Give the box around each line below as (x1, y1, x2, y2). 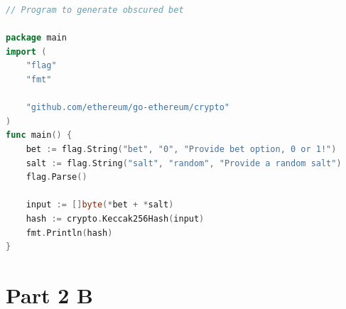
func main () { (6, 130, 72, 141)
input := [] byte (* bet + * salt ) (26, 200, 174, 210)
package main (6, 33, 67, 43)
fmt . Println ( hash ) (26, 227, 113, 238)
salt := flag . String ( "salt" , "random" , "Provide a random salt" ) (26, 158, 342, 168)
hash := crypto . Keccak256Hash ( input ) (26, 213, 205, 224)
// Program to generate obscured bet (6, 5, 184, 15)
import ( (6, 46, 47, 57)
